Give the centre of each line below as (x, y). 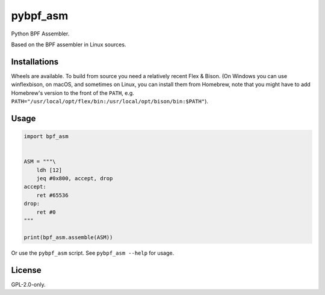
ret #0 (46, 212)
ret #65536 (52, 195)
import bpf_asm (46, 136)
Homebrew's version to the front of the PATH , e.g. (73, 93)
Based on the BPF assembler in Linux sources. (69, 44)
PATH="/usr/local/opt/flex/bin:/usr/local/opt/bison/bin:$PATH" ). (110, 102)
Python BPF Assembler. (40, 34)
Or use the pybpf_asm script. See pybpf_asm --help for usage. (93, 253)
